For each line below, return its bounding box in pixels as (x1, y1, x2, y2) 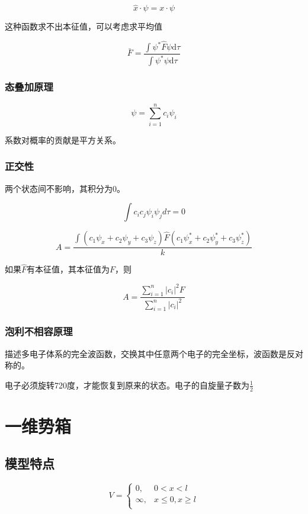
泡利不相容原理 (5, 324, 73, 339)
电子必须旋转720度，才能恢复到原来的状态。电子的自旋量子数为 (5, 378, 249, 391)
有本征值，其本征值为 (27, 263, 110, 275)
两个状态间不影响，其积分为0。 (5, 182, 125, 194)
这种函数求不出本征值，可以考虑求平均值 (5, 20, 162, 33)
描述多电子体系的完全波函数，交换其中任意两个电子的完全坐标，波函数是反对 (5, 347, 303, 359)
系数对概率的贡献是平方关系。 (5, 133, 121, 146)
